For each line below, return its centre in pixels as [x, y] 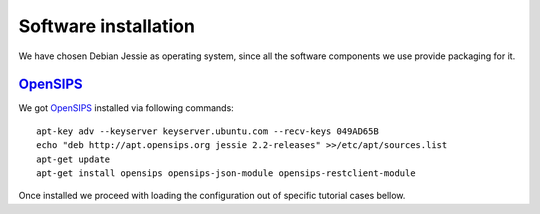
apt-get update [73, 159]
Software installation [106, 26]
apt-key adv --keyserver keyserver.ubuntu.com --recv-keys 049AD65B [207, 131]
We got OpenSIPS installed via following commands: [126, 108]
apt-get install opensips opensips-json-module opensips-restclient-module [226, 173]
